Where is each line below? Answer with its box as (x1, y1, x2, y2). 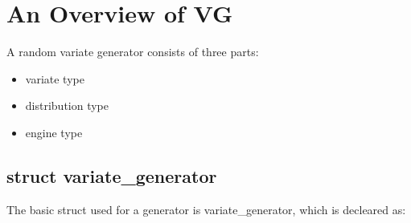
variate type (25, 70, 84, 87)
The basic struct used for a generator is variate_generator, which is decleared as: (6, 201, 406, 217)
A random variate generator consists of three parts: (6, 43, 259, 60)
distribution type (25, 97, 109, 114)
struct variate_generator (6, 163, 217, 188)
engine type (25, 124, 83, 140)
